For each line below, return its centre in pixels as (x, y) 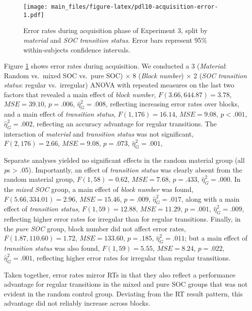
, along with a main (210, 199)
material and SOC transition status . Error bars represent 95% (115, 40)
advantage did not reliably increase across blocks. (77, 303)
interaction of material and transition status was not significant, (99, 133)
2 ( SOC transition (220, 75)
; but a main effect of (216, 238)
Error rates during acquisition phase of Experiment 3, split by (116, 30)
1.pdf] (34, 15)
